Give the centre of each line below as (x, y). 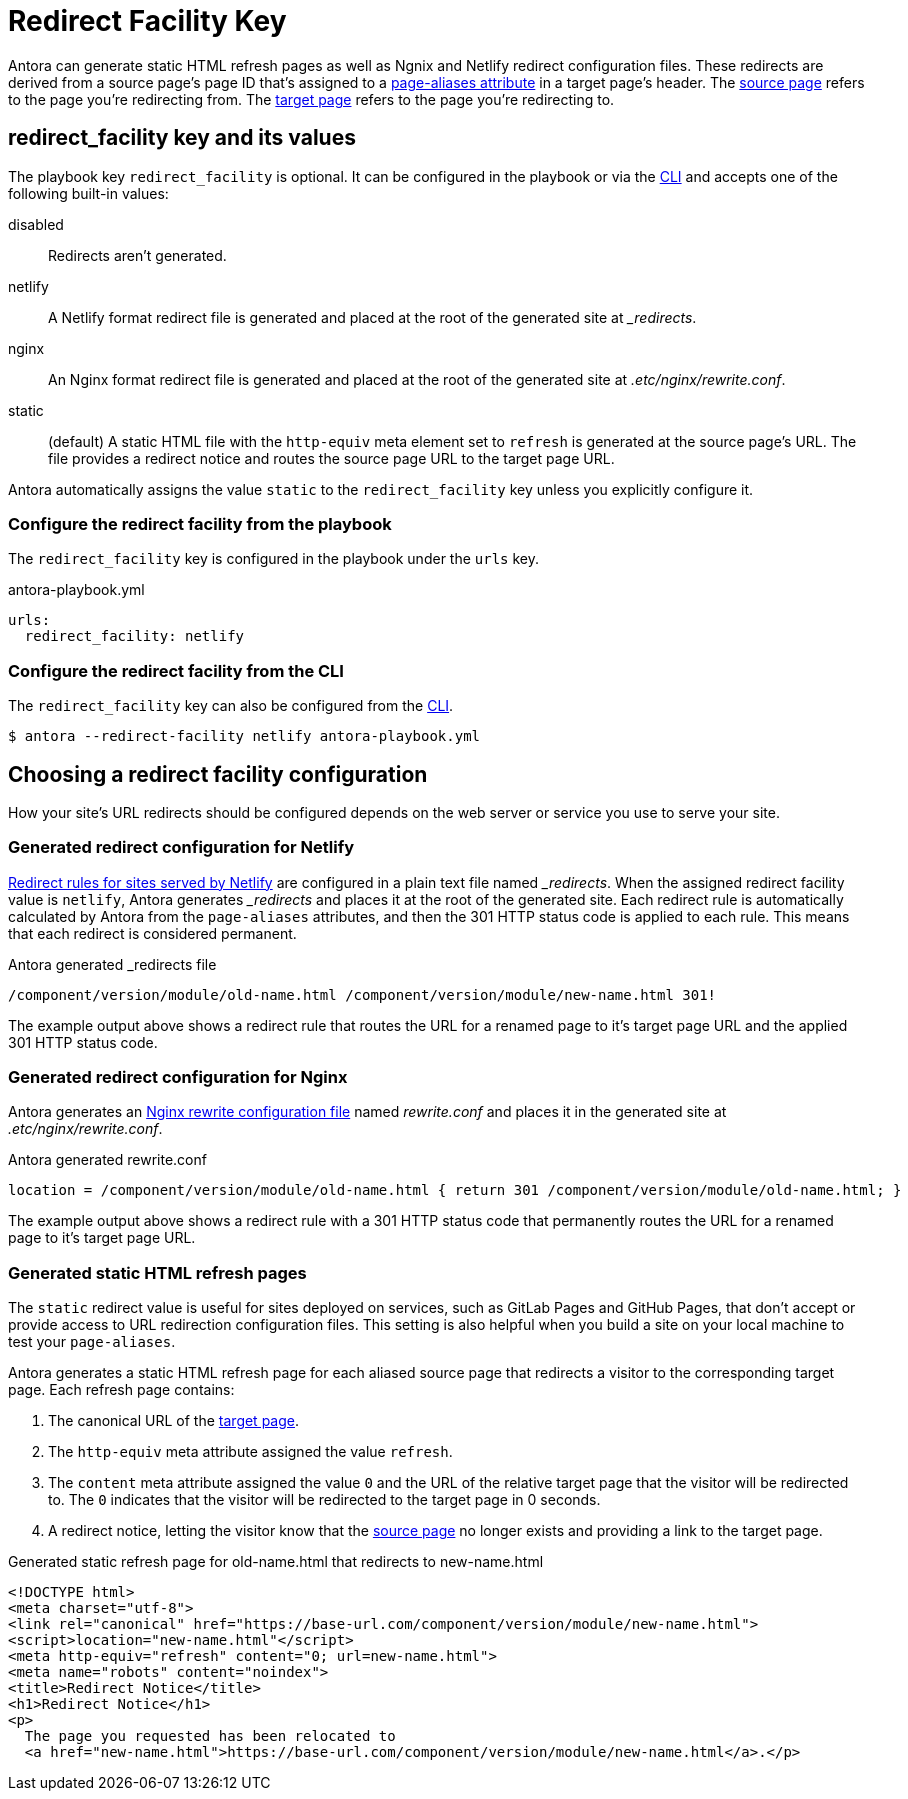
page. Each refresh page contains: (121, 1390)
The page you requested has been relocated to (210, 1736)
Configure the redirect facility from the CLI (176, 670)
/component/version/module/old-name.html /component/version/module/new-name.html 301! (362, 994)
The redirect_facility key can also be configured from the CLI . (231, 706)
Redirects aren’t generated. (137, 255)
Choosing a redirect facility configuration (218, 774)
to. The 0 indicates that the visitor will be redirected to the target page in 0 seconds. (324, 1500)
